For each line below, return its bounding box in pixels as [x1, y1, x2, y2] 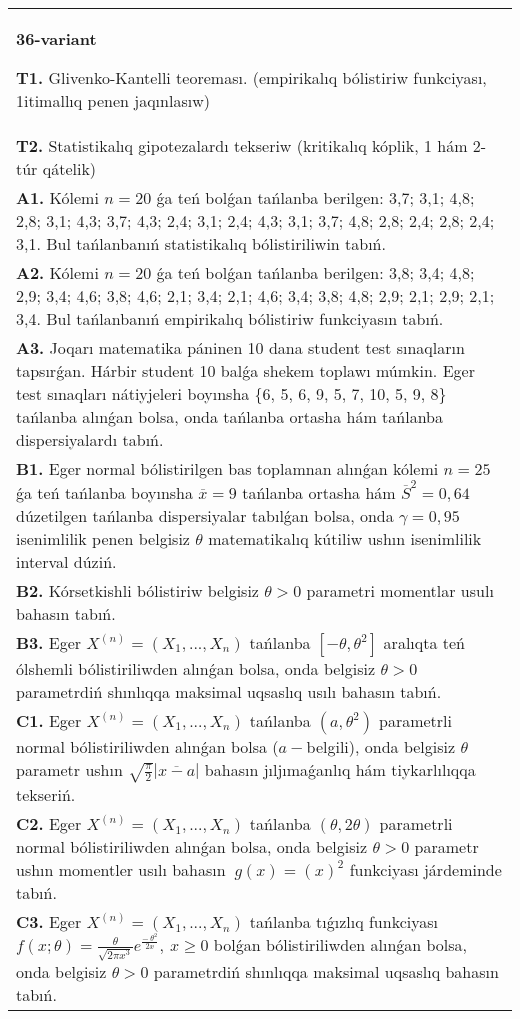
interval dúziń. [16, 549, 117, 573]
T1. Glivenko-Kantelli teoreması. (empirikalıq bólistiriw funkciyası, [16, 66, 487, 89]
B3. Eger [16, 630, 82, 654]
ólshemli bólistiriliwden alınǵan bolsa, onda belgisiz [16, 656, 376, 680]
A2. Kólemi [16, 261, 99, 284]
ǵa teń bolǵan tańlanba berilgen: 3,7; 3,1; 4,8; [156, 186, 475, 209]
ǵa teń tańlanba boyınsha [16, 480, 194, 504]
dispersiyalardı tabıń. [16, 428, 164, 451]
